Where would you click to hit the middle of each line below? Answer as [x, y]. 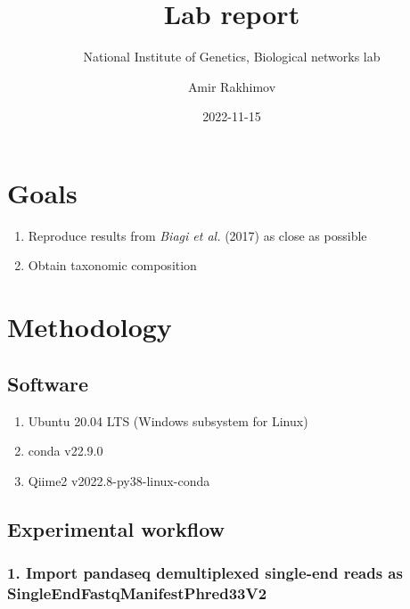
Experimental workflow [116, 528]
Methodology [90, 327]
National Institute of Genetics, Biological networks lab [232, 57]
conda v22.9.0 [66, 451]
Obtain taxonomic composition [112, 265]
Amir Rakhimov [232, 86]
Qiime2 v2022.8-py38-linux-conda [119, 480]
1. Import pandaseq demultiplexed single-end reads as [205, 573]
